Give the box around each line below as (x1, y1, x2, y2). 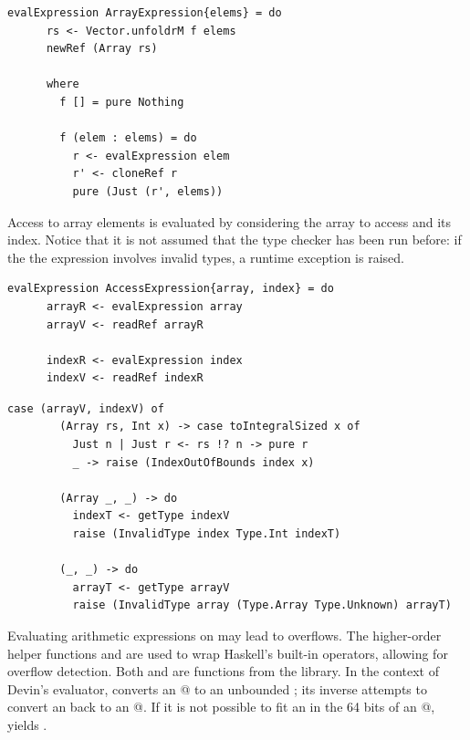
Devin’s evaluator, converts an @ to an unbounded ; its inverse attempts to (7, 679, 427, 698)
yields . (7, 714, 47, 734)
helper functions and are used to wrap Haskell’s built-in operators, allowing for (7, 643, 448, 662)
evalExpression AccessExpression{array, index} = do (7, 282, 334, 296)
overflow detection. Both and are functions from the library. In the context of (7, 662, 439, 681)
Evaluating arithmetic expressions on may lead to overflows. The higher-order (7, 626, 442, 644)
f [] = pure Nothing (59, 95, 184, 109)
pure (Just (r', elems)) (72, 184, 224, 198)
